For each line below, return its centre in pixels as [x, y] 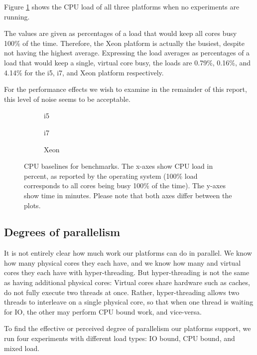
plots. [32, 205]
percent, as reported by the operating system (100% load [111, 176]
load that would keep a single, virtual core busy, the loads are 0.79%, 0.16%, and [128, 62]
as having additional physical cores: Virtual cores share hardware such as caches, [127, 282]
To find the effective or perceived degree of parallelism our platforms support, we [128, 328]
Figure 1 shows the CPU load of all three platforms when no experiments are [122, 6]
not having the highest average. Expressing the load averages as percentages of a [127, 53]
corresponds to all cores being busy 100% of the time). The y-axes [125, 185]
